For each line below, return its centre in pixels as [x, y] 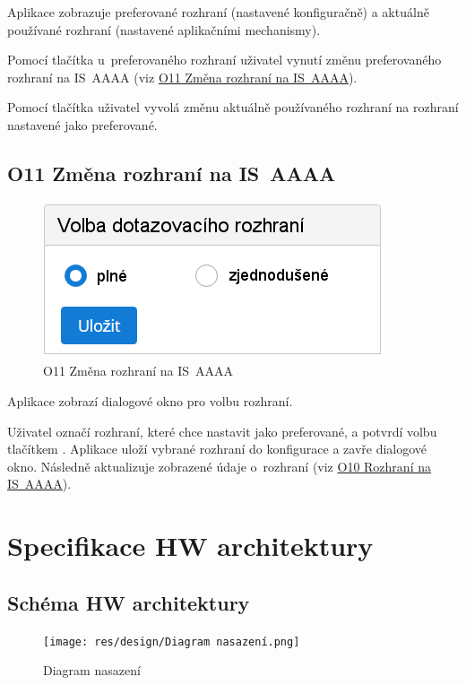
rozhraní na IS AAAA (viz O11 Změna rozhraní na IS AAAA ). [182, 77]
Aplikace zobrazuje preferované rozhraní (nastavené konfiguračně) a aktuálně [218, 12]
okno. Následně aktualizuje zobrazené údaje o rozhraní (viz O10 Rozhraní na [219, 466]
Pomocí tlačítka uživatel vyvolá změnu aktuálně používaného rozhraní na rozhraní [233, 107]
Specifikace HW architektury [190, 546]
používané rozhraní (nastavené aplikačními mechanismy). [164, 29]
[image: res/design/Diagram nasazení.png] [172, 642]
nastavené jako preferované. [82, 124]
